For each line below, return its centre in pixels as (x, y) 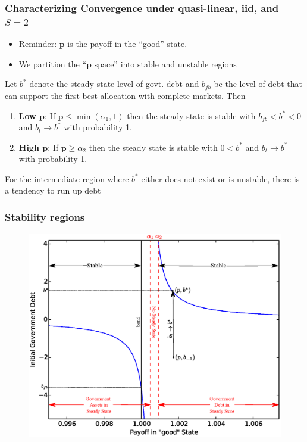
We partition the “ (53, 63)
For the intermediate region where (67, 178)
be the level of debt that (258, 84)
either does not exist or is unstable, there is (220, 178)
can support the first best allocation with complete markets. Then (125, 95)
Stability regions (45, 217)
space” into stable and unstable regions (165, 63)
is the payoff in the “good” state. (127, 44)
